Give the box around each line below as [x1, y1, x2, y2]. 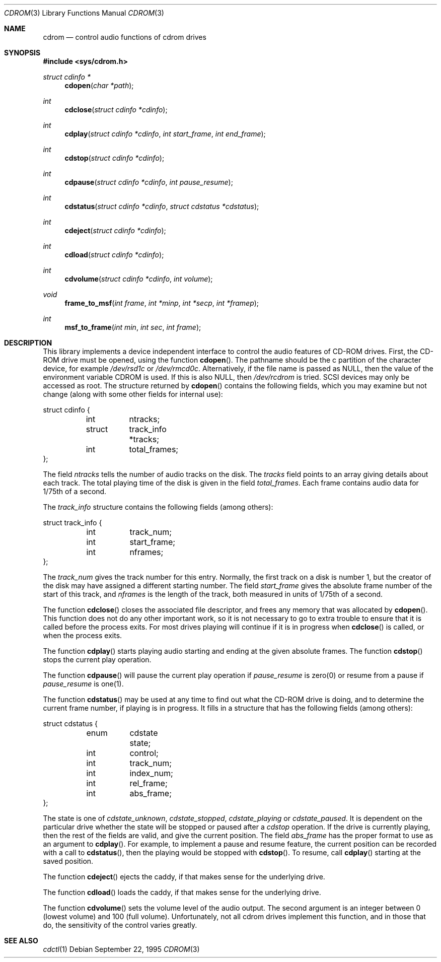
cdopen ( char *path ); [64, 81, 134, 90]
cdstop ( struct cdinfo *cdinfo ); [64, 154, 165, 162]
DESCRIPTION [4, 338, 52, 347]
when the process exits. [43, 631, 122, 640]
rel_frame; [129, 778, 168, 788]
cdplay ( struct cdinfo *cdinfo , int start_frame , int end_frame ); [64, 129, 266, 138]
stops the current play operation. [43, 655, 152, 664]
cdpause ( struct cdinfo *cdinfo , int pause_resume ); [64, 178, 233, 186]
